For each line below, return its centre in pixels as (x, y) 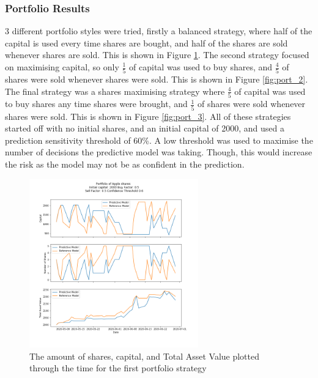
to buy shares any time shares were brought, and (96, 104)
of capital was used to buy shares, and (201, 67)
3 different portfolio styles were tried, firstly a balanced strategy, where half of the (159, 31)
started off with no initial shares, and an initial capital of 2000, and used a (145, 128)
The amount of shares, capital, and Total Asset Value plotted (145, 356)
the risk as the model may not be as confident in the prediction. (125, 164)
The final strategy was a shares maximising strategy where (115, 91)
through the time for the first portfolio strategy (118, 368)
